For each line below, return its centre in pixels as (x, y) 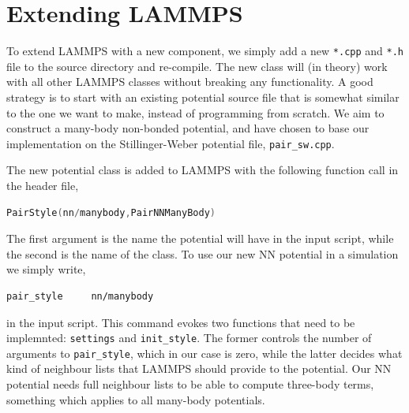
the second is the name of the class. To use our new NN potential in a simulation (203, 253)
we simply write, (46, 269)
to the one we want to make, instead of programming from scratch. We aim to (195, 112)
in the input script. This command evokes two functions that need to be (181, 322)
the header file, (43, 185)
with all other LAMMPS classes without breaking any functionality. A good (190, 82)
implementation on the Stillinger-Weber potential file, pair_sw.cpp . (171, 143)
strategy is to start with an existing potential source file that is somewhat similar (203, 97)
